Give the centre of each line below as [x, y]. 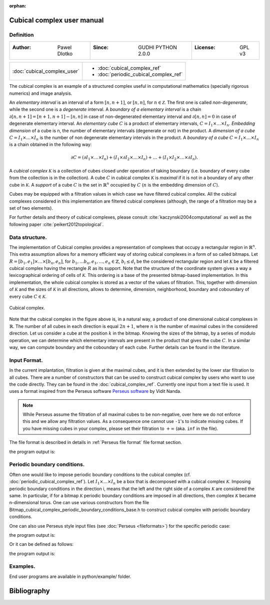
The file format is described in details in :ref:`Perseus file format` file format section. [96, 442]
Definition [21, 35]
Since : [101, 48]
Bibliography [29, 591]
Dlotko [65, 54]
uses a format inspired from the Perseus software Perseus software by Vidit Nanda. [95, 391]
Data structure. [28, 237]
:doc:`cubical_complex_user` [46, 71]
